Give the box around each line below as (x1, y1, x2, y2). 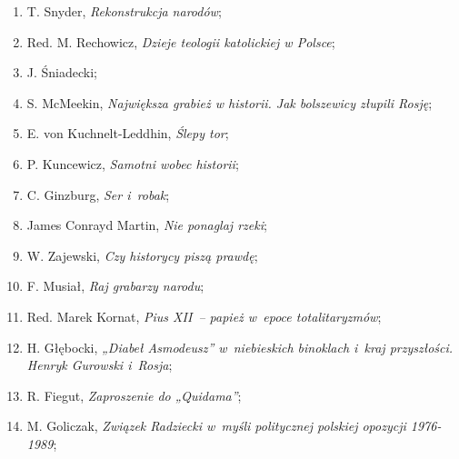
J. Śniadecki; (26, 63, 98, 82)
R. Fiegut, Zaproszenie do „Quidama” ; (26, 385, 242, 404)
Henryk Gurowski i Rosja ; (26, 355, 173, 374)
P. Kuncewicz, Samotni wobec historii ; (26, 154, 239, 173)
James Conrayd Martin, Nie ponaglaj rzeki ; (26, 215, 267, 234)
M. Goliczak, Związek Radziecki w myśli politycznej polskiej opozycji (26, 416, 406, 435)
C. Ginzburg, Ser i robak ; (26, 185, 170, 204)
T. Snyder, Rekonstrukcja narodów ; (26, 2, 222, 20)
